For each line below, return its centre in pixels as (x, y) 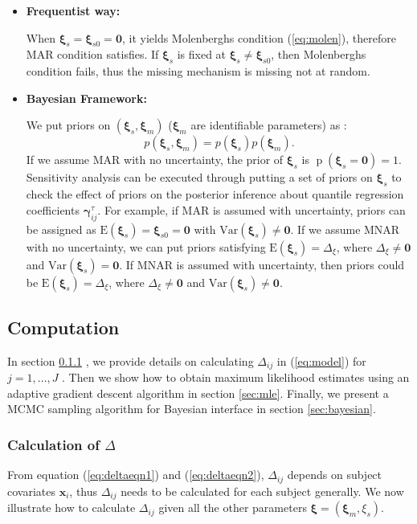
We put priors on (68, 125)
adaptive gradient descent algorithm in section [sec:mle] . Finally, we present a (198, 393)
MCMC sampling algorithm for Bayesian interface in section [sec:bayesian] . (192, 409)
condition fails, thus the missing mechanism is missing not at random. (198, 71)
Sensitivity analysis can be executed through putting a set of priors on (199, 177)
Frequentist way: (73, 10)
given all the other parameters (233, 508)
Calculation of (53, 444)
